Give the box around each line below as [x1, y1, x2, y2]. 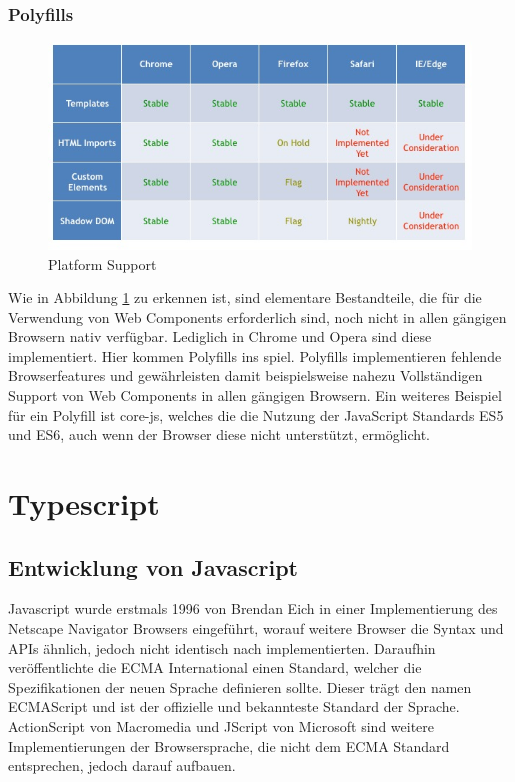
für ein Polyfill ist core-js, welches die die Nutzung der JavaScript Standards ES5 [8, 404, 504, 425]
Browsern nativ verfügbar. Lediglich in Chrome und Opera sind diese [8, 326, 432, 347]
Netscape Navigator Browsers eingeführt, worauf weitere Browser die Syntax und [8, 618, 504, 639]
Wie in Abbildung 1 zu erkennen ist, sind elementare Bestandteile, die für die [8, 287, 482, 308]
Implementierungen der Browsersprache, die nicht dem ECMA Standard [8, 735, 450, 756]
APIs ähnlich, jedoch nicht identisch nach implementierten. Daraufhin [8, 637, 436, 658]
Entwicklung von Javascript [8, 551, 298, 582]
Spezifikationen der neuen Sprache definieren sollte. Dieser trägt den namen [8, 676, 472, 697]
